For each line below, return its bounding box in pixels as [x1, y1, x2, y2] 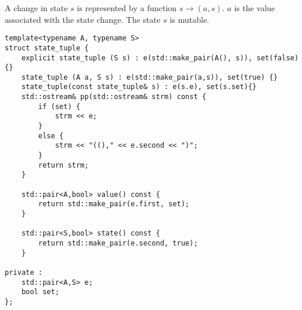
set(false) [256, 53, 299, 62]
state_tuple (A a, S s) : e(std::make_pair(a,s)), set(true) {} [21, 73, 278, 81]
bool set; [21, 288, 60, 297]
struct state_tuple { [5, 43, 89, 52]
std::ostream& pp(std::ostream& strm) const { [21, 93, 206, 101]
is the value [234, 2, 276, 13]
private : [5, 268, 43, 277]
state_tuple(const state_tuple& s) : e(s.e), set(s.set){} [21, 83, 257, 91]
